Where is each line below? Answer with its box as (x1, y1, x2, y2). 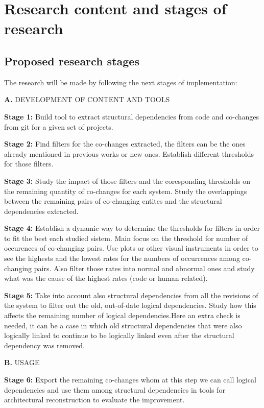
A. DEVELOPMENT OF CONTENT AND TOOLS (4, 94, 170, 105)
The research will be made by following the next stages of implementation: (4, 77, 237, 87)
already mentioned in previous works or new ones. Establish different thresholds (4, 148, 254, 159)
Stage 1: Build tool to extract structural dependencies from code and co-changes (4, 111, 259, 122)
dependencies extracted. (4, 205, 79, 216)
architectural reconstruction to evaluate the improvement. (4, 394, 185, 405)
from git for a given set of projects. (4, 121, 113, 132)
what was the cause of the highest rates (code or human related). (4, 273, 208, 283)
